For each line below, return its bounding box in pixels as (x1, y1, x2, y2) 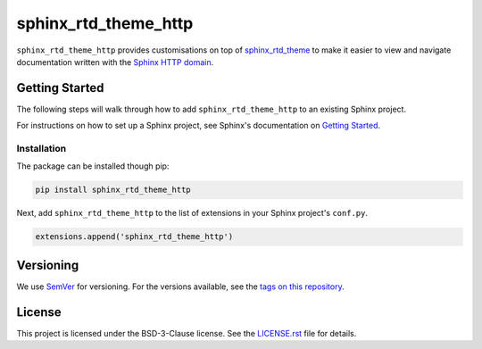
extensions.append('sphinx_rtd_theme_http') (35, 232, 234, 242)
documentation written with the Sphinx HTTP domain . (16, 56, 214, 67)
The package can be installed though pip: (16, 161, 170, 171)
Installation (16, 143, 67, 154)
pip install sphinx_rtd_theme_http (35, 185, 191, 195)
